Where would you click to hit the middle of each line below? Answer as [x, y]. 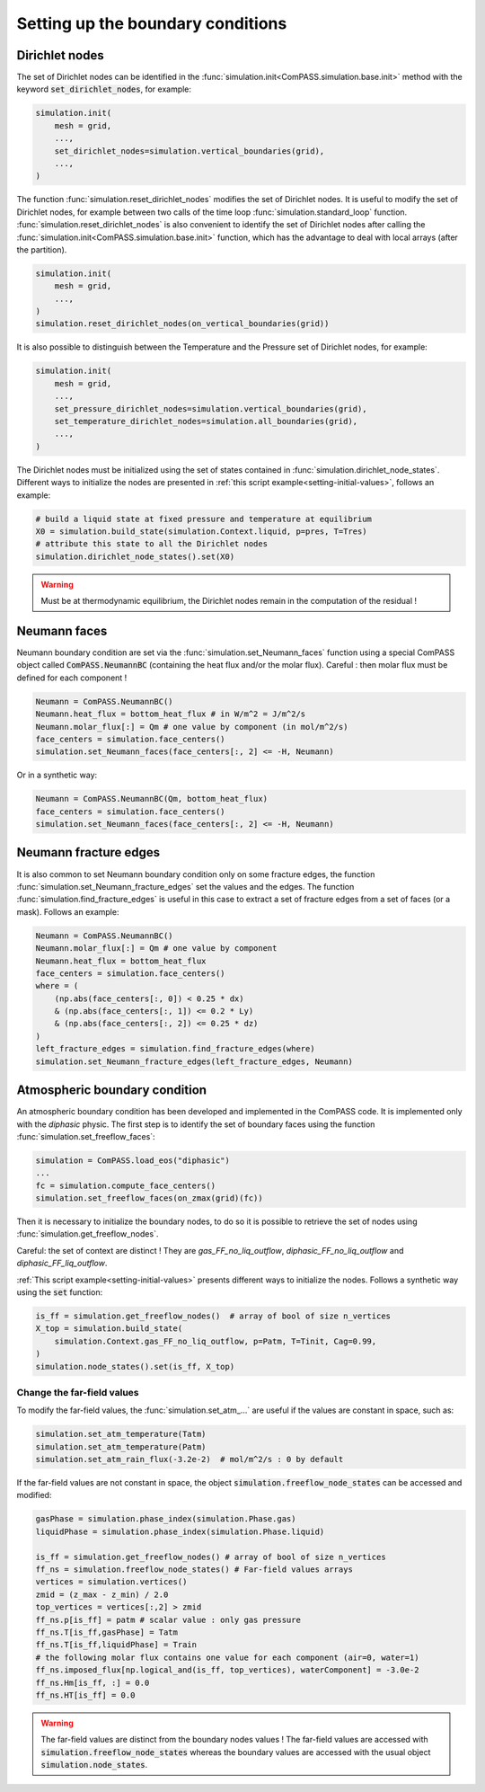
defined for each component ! [72, 678]
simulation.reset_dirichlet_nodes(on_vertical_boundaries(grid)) [182, 324]
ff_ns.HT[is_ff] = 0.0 [85, 1695]
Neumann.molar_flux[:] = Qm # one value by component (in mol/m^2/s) [192, 727]
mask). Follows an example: [68, 911]
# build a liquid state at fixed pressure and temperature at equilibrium [204, 519]
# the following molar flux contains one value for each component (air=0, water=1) [227, 1657]
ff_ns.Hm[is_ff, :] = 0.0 [93, 1682]
